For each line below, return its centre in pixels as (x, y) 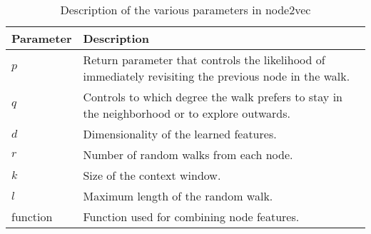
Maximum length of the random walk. (178, 196)
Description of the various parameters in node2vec (185, 10)
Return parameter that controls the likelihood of (204, 60)
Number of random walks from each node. (188, 154)
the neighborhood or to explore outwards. (187, 113)
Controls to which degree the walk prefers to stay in (213, 97)
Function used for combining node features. (191, 217)
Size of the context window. (152, 175)
